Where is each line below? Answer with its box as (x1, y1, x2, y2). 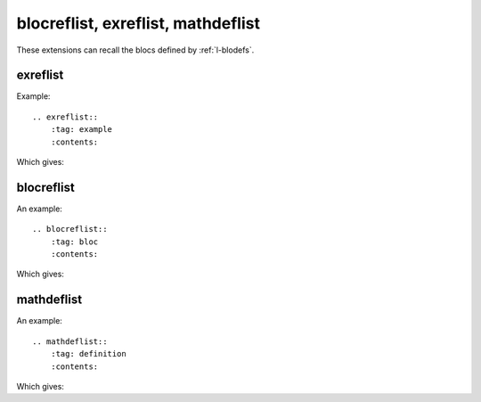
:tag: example (50, 125, 113, 135)
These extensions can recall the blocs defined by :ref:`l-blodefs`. (16, 45, 255, 55)
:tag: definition (50, 349, 126, 359)
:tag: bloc (50, 236, 99, 247)
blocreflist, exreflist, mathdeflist (16, 13, 260, 33)
